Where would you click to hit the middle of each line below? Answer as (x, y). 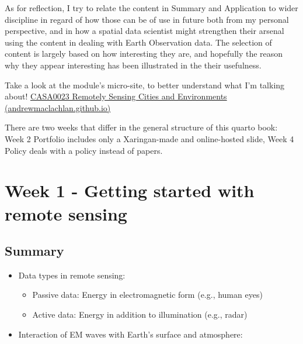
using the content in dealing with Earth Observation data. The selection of (138, 42)
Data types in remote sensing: (72, 275)
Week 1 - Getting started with (130, 190)
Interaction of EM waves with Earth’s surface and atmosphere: (130, 334)
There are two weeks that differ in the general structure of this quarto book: (141, 127)
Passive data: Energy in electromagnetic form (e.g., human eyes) (147, 295)
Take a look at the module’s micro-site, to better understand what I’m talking (145, 85)
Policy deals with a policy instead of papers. (84, 150)
